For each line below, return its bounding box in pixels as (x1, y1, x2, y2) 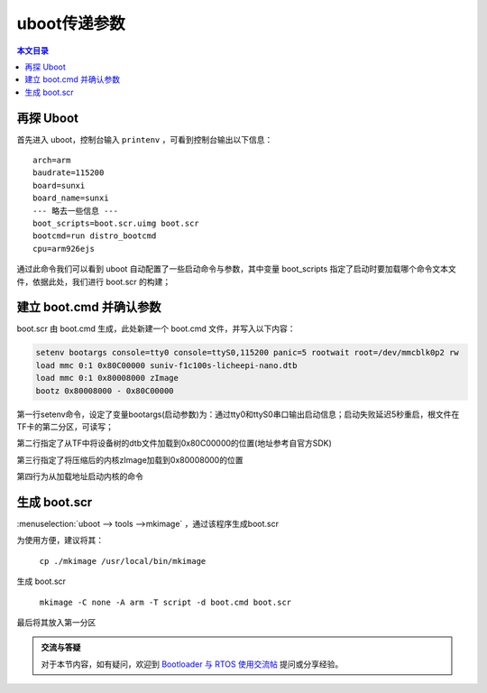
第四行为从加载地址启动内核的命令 (16, 471, 143, 482)
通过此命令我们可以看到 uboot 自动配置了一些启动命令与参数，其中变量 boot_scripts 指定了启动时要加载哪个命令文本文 (16, 263, 456, 274)
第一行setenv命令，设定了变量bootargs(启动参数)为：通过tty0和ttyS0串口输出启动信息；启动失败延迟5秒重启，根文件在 (16, 409, 460, 420)
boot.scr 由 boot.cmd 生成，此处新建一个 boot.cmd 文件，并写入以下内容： (16, 323, 296, 334)
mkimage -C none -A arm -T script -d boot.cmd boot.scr (39, 596, 292, 607)
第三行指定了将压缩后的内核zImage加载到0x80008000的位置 (16, 454, 243, 465)
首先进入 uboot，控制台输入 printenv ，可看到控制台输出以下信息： (16, 134, 273, 144)
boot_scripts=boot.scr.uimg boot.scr (32, 217, 200, 228)
